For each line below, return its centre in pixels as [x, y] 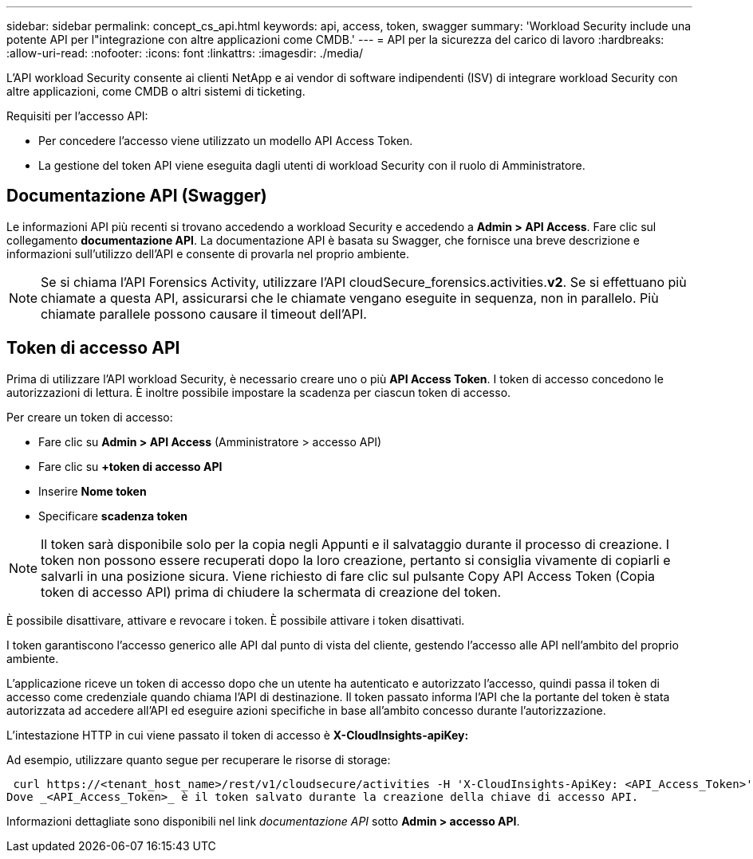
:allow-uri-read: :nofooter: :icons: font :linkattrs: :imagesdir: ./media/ [185, 53]
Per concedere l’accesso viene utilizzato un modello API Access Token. [226, 141]
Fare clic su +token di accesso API [130, 466]
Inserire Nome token [93, 491]
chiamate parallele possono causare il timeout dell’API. [204, 314]
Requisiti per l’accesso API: [77, 116]
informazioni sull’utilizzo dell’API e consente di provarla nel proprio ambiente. [208, 253]
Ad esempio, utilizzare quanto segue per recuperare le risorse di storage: [199, 759]
